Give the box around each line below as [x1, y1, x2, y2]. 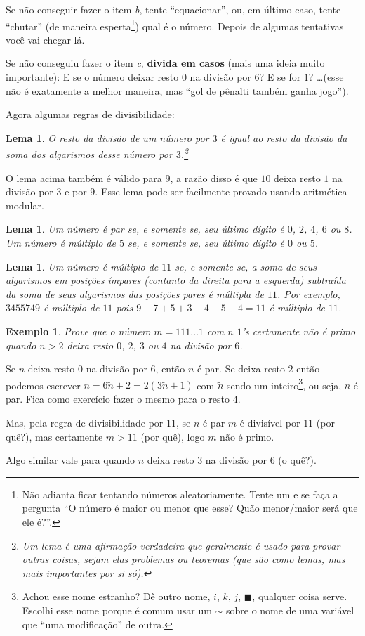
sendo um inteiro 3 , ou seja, [226, 375, 342, 392]
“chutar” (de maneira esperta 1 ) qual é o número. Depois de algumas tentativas [6, 16, 344, 33]
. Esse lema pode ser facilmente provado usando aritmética [95, 184, 347, 199]
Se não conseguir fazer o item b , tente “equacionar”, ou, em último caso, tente [6, 2, 341, 16]
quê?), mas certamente [6, 429, 103, 443]
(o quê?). [278, 453, 317, 467]
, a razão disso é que [170, 170, 258, 185]
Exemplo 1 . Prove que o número [6, 324, 151, 338]
